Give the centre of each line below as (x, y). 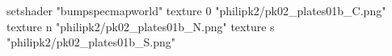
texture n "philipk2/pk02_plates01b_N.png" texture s (141, 26)
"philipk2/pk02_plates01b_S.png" (91, 42)
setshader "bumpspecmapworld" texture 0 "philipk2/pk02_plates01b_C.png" (196, 10)
